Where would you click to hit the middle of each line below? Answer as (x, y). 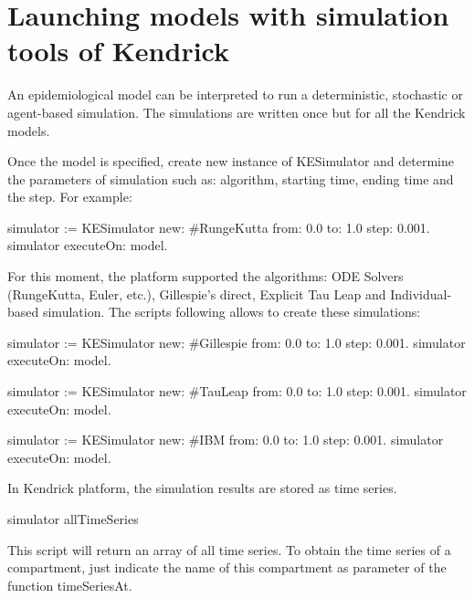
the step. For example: (70, 197)
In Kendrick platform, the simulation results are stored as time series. (202, 488)
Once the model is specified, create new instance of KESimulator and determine (231, 161)
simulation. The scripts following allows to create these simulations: (232, 312)
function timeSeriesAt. (70, 585)
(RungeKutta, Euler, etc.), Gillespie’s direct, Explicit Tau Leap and (197, 294)
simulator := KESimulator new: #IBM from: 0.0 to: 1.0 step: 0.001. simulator (226, 440)
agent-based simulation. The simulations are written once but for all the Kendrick (237, 112)
